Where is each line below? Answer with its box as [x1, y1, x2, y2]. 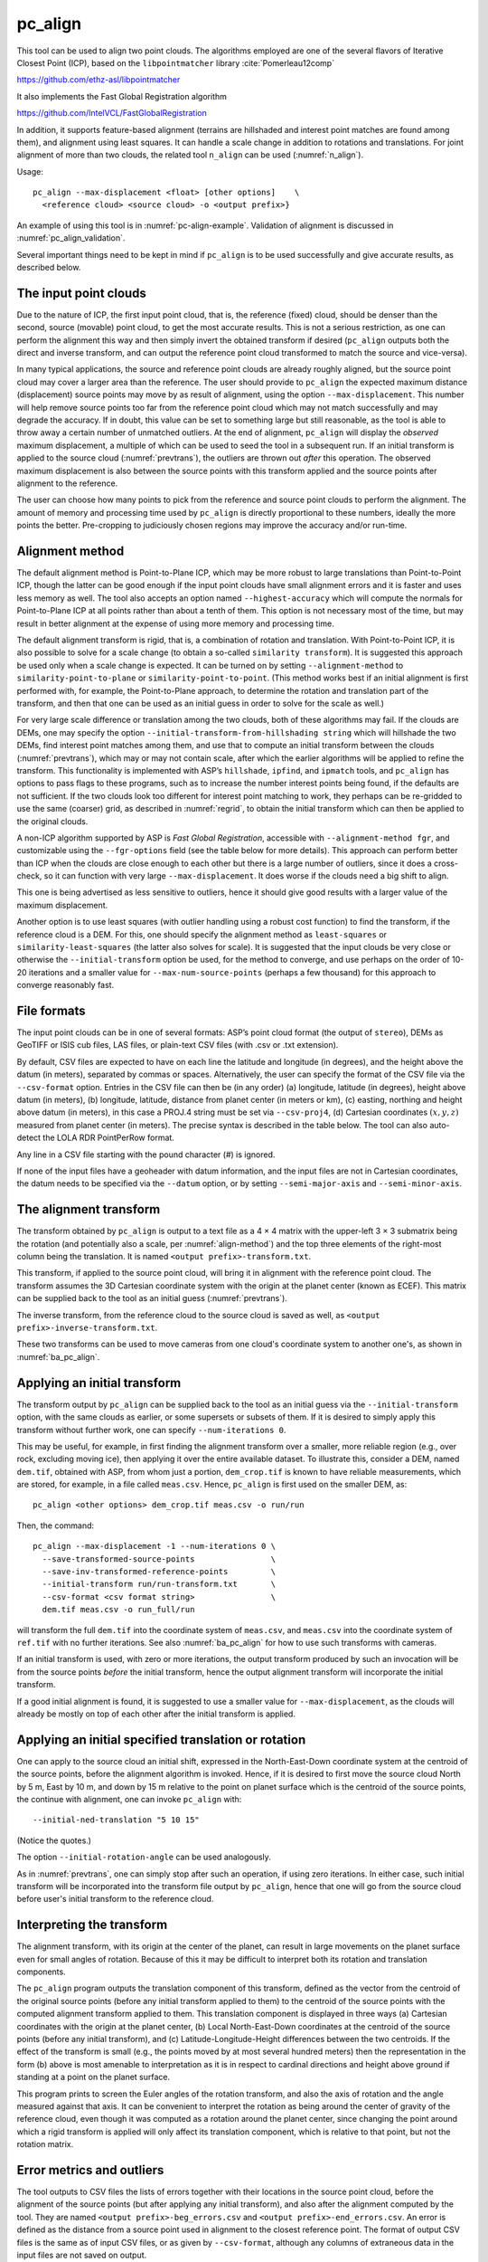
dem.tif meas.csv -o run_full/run [42, 1604, 195, 1615]
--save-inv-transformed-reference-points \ [42, 1566, 276, 1577]
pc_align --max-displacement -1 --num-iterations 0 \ [33, 1541, 276, 1552]
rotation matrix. [16, 2139, 74, 2150]
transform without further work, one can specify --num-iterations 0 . [16, 1424, 286, 1435]
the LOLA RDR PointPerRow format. [42, 1132, 175, 1144]
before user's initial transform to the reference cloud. [16, 1894, 214, 1905]
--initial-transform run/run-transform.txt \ [42, 1579, 276, 1590]
